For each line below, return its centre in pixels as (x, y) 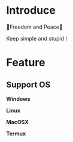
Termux (16, 133)
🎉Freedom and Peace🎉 (34, 27)
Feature (26, 63)
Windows (18, 98)
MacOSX (17, 122)
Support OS (28, 84)
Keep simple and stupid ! (37, 38)
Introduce (31, 10)
